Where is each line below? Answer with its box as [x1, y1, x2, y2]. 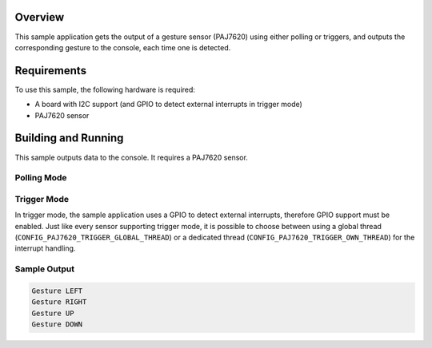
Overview [14, 10, 65, 24]
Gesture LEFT [31, 286, 83, 295]
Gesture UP [31, 308, 74, 318]
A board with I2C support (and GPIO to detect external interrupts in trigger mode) [34, 100, 303, 109]
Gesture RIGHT [31, 298, 87, 306]
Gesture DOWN [31, 320, 83, 329]
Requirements [14, 64, 87, 77]
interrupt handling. [14, 243, 76, 253]
